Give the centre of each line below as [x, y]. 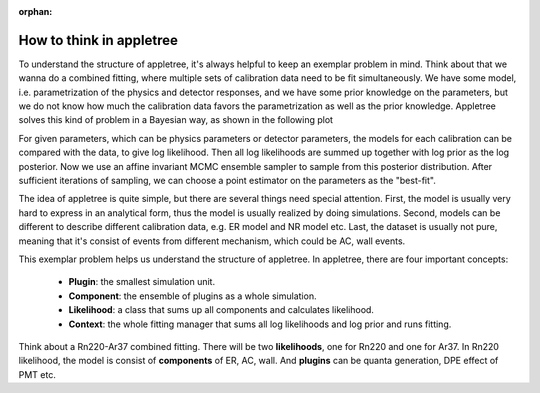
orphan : [35, 11]
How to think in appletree [98, 40]
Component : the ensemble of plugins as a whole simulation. [192, 296]
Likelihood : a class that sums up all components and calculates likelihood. [221, 310]
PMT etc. [37, 374]
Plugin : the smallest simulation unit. [141, 282]
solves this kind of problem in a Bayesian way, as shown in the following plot [176, 120]
